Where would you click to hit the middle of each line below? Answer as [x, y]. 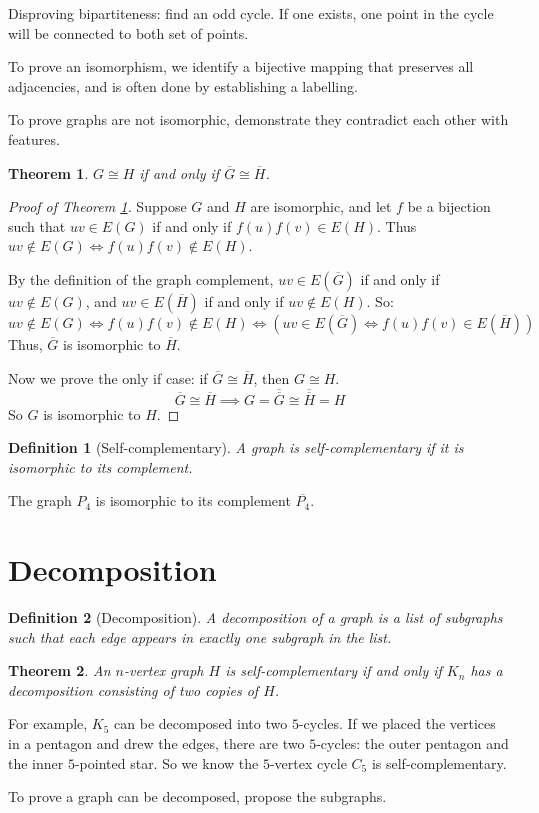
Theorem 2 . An [59, 670]
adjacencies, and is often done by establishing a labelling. [183, 85]
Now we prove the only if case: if [108, 377]
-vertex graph [163, 670]
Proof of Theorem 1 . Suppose [97, 206]
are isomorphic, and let [321, 206]
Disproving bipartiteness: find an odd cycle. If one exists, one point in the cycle [251, 13]
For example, [48, 723]
